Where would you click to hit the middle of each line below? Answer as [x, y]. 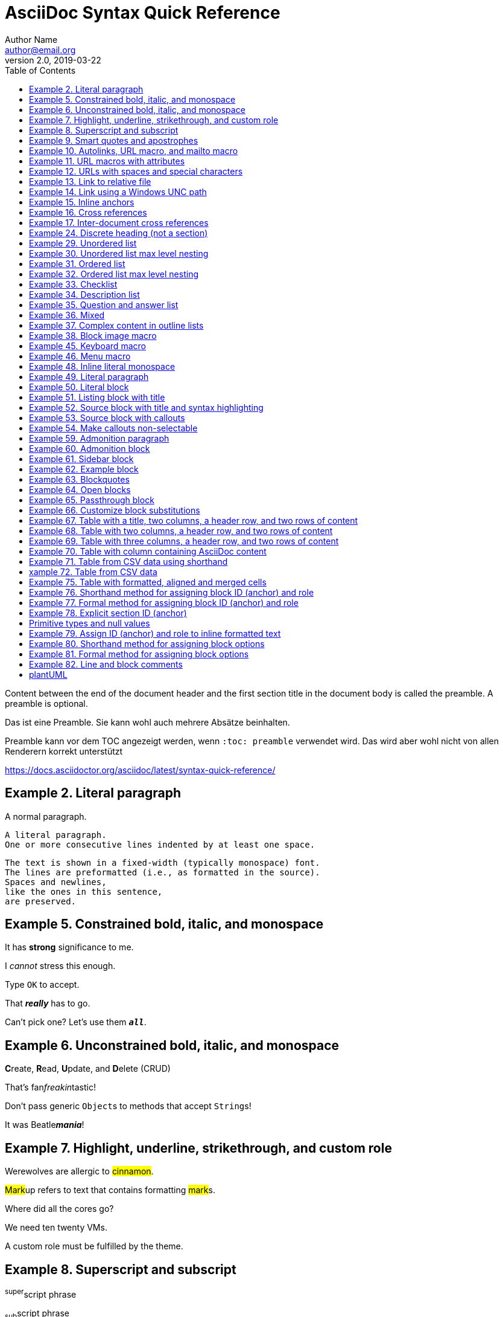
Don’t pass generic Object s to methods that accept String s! [128, 1106]
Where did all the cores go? [59, 1209]
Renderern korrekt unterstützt [64, 751]
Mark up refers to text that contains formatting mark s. [110, 1190]
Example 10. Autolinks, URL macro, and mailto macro [134, 150]
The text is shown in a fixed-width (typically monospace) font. [163, 862]
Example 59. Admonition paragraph [99, 438]
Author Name [31, 39]
